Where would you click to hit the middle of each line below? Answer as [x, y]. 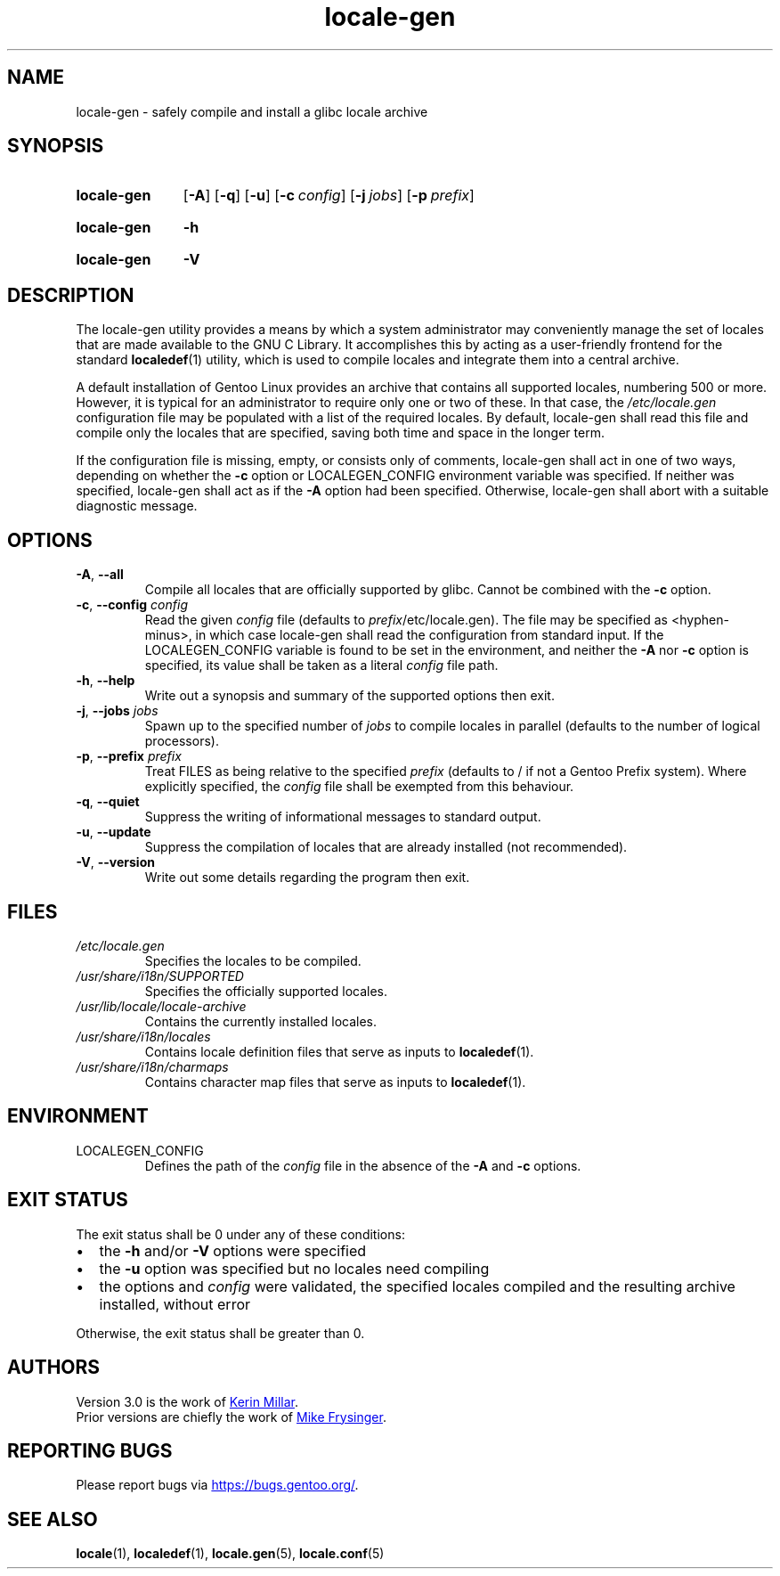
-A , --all [100, 575]
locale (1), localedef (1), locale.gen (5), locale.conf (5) [230, 1554]
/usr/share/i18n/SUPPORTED [160, 976]
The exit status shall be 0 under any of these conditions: [240, 1234]
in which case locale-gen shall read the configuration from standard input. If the [430, 635]
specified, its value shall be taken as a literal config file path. [321, 666]
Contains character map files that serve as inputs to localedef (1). [335, 1082]
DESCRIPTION [71, 295]
